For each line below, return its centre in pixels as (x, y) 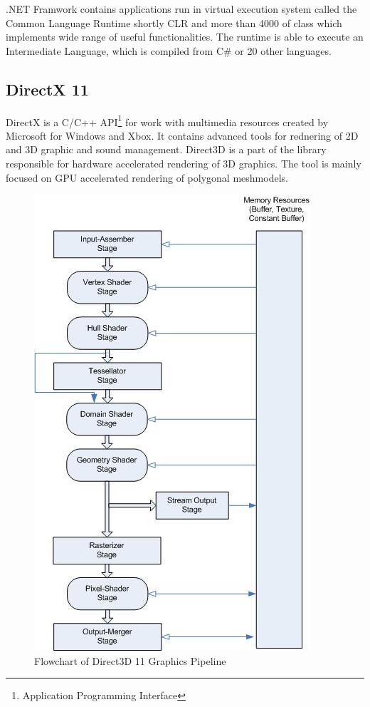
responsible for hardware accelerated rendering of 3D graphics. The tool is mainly (184, 164)
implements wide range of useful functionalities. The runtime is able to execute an (185, 37)
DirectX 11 (47, 89)
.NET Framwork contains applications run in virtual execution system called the (181, 9)
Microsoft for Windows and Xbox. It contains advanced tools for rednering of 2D (182, 135)
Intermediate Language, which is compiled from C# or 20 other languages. (169, 50)
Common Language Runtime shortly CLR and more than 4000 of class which (174, 22)
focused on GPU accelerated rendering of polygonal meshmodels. (147, 177)
